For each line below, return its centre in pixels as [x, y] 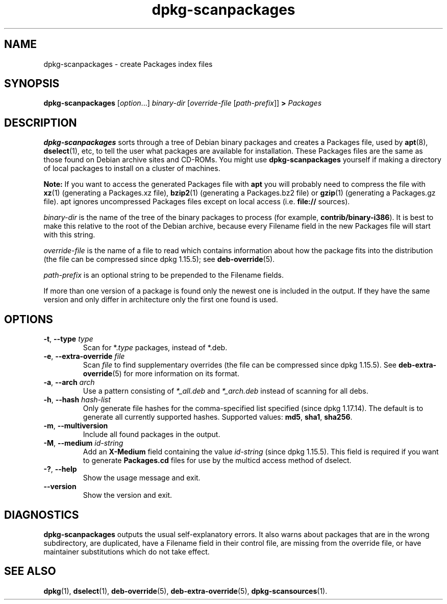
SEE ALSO [30, 571]
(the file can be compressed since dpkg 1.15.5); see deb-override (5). [159, 259]
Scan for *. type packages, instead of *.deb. [155, 348]
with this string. [69, 235]
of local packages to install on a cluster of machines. [132, 168]
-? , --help [60, 469]
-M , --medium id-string [83, 443]
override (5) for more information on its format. [161, 374]
